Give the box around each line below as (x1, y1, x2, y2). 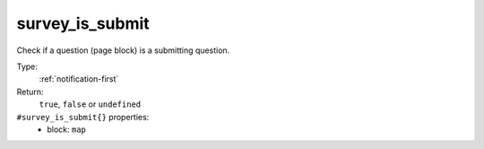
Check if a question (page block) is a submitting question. (16, 45, 230, 56)
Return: (16, 86, 44, 97)
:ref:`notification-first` (39, 74, 119, 84)
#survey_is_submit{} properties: (16, 111, 150, 122)
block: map (47, 124, 87, 135)
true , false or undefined (39, 99, 142, 110)
